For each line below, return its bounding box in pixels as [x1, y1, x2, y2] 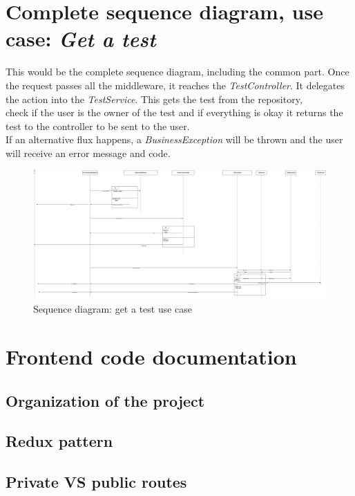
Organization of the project [6, 389, 205, 411]
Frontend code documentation [6, 342, 297, 370]
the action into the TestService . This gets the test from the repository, [6, 91, 303, 106]
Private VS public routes [6, 471, 187, 493]
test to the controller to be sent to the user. [6, 118, 190, 133]
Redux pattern [6, 430, 113, 452]
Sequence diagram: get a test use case [33, 302, 193, 316]
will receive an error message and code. [6, 145, 171, 160]
